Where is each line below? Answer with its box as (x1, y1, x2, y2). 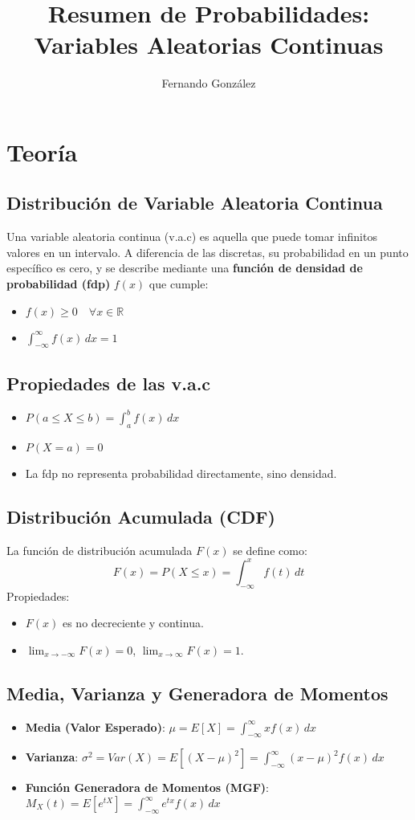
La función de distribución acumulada (6, 541, 193, 558)
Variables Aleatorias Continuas (34, 28, 384, 61)
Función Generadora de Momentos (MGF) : (25, 779, 269, 796)
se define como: (233, 541, 307, 558)
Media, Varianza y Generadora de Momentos (6, 680, 389, 705)
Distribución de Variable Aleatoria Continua (6, 190, 383, 215)
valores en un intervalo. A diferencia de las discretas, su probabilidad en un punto (6, 243, 409, 260)
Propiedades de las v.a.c (6, 370, 211, 395)
